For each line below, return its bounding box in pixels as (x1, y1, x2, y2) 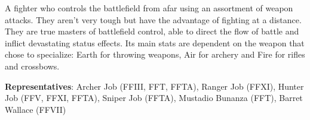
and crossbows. (5, 59, 60, 72)
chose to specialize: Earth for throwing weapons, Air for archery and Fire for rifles (5, 48, 305, 61)
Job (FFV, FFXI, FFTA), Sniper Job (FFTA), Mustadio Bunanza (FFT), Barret (5, 91, 303, 104)
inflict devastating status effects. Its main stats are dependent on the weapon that (5, 36, 305, 49)
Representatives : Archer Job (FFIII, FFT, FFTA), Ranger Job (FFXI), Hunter (5, 80, 304, 92)
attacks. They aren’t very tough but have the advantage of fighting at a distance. (5, 13, 302, 26)
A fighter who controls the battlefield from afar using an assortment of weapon (5, 2, 293, 14)
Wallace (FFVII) (5, 103, 66, 115)
